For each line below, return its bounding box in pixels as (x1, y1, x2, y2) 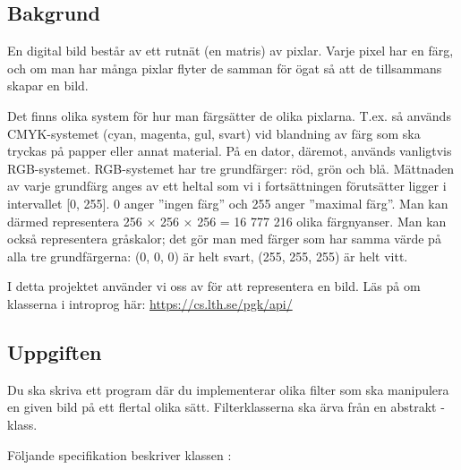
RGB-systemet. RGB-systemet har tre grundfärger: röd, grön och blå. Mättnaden (7, 158, 454, 177)
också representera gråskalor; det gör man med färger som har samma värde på (7, 229, 441, 248)
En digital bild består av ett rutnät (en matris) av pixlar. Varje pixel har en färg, (7, 41, 454, 60)
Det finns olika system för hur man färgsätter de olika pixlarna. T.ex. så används (7, 106, 451, 124)
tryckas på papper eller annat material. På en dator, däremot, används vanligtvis (7, 141, 452, 160)
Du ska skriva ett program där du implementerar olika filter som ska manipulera (7, 380, 449, 398)
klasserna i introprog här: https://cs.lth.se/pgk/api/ (7, 294, 293, 312)
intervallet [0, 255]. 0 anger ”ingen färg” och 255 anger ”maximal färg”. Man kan (7, 193, 448, 212)
